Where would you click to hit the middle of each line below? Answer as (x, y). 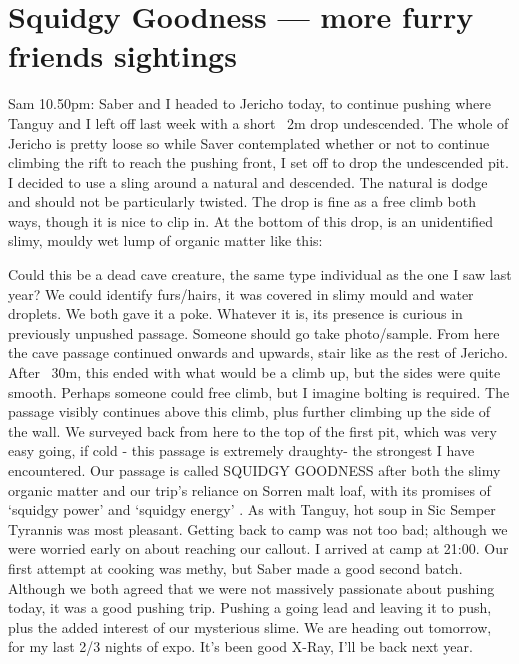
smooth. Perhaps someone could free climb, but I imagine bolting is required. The (259, 391)
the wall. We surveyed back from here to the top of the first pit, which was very (252, 430)
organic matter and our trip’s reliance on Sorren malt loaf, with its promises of (249, 489)
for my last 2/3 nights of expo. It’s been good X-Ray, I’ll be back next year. (240, 646)
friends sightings (122, 55)
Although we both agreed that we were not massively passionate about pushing (251, 587)
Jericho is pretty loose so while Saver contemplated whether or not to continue (249, 142)
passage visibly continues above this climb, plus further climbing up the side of (249, 411)
